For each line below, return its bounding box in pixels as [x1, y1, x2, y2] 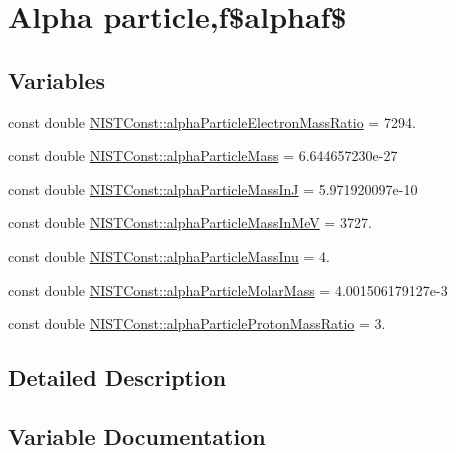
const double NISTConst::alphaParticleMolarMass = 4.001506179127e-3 [8, 279, 448, 300]
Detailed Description [8, 362, 227, 393]
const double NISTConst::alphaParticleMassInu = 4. [8, 245, 330, 266]
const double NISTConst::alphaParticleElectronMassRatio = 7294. [8, 111, 416, 132]
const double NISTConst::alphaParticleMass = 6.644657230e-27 [8, 145, 398, 166]
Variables [8, 64, 106, 95]
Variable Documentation [8, 420, 266, 451]
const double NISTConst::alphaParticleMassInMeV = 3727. [8, 212, 372, 233]
